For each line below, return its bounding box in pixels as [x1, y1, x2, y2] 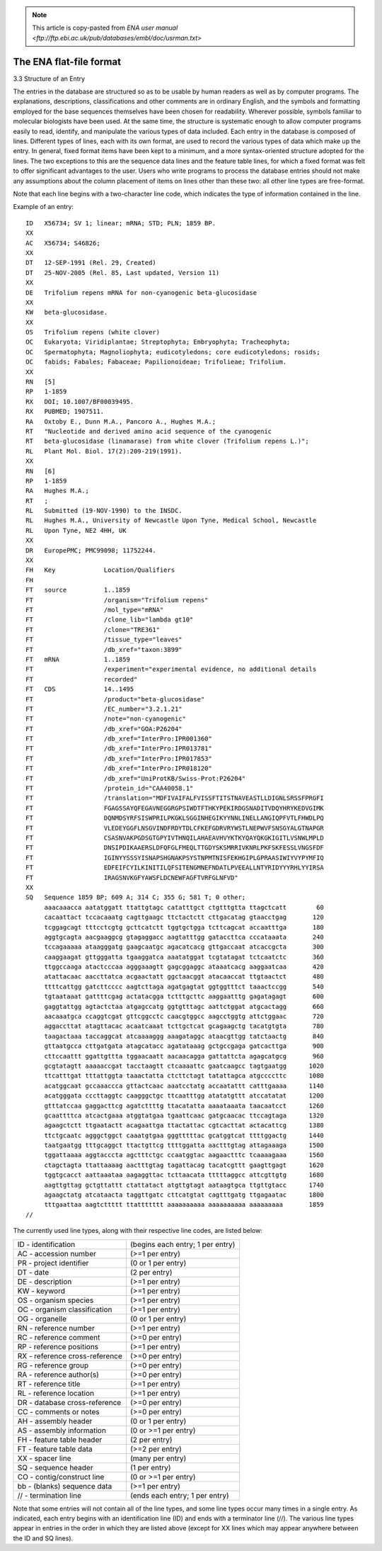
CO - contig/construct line [17, 1472, 105, 1482]
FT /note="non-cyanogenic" [25, 715, 187, 723]
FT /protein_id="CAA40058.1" [25, 784, 194, 793]
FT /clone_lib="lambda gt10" [25, 616, 194, 624]
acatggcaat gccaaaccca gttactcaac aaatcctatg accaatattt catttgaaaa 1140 [44, 1081, 325, 1090]
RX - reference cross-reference [17, 1350, 123, 1360]
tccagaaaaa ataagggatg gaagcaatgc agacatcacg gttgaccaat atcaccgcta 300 [44, 943, 325, 951]
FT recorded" [25, 675, 138, 683]
